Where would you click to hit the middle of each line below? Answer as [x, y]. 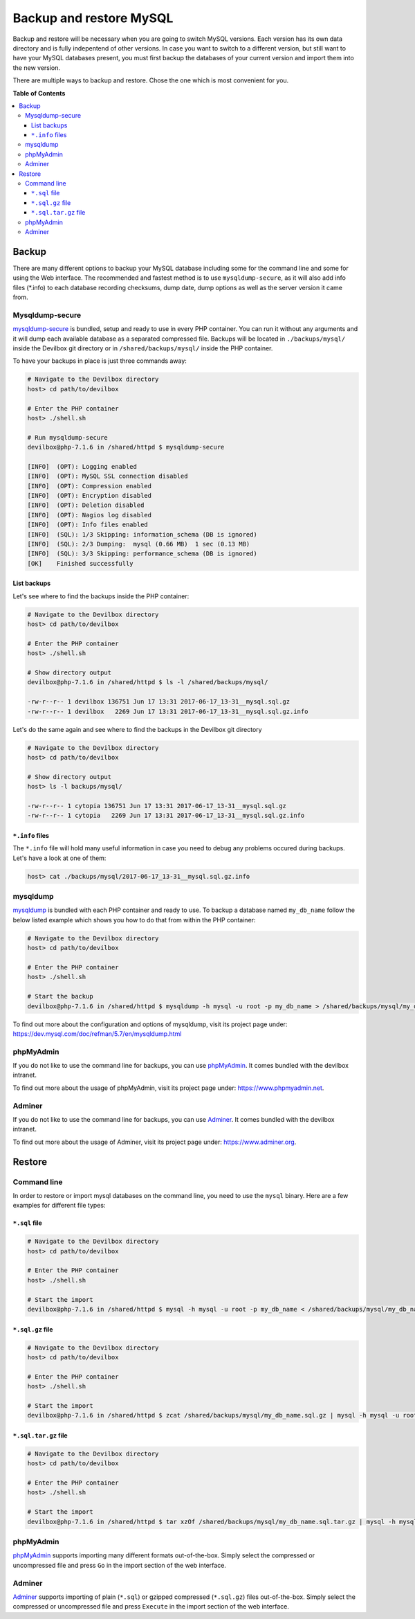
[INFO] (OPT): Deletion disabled [86, 505]
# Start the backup [60, 996]
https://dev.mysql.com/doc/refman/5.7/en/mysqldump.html [97, 1034]
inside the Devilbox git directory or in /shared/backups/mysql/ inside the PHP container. [143, 348]
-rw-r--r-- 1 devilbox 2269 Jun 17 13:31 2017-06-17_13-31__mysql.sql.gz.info [168, 711]
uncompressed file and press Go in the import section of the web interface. [119, 1565]
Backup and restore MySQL [93, 18]
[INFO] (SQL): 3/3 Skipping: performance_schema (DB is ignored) [142, 554]
